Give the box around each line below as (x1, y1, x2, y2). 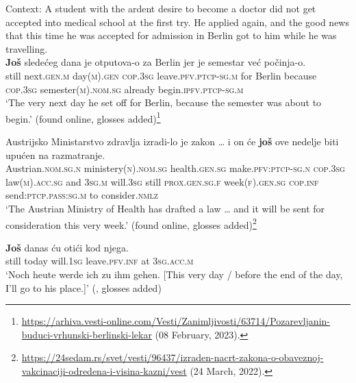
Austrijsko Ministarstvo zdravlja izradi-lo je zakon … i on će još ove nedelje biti (5, 134, 339, 148)
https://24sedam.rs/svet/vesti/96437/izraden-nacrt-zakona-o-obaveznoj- (21, 350, 324, 365)
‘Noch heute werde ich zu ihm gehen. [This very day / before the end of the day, (5, 267, 343, 281)
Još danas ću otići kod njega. (5, 240, 129, 254)
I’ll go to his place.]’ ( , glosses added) (5, 280, 162, 295)
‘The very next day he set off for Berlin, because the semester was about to (5, 95, 322, 110)
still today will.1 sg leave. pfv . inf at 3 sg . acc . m (5, 254, 194, 268)
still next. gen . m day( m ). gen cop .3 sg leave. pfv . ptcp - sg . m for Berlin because (5, 68, 317, 82)
